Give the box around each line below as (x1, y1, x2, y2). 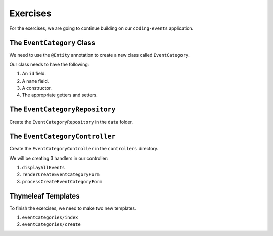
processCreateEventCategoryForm (22, 179, 102, 184)
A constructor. (22, 85, 52, 91)
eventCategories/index (22, 215, 78, 220)
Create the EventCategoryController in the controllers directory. (9, 146, 159, 152)
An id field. (22, 71, 47, 77)
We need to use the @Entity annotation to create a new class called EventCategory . (9, 52, 190, 58)
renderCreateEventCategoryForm (22, 172, 100, 177)
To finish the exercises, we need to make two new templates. (9, 205, 136, 211)
